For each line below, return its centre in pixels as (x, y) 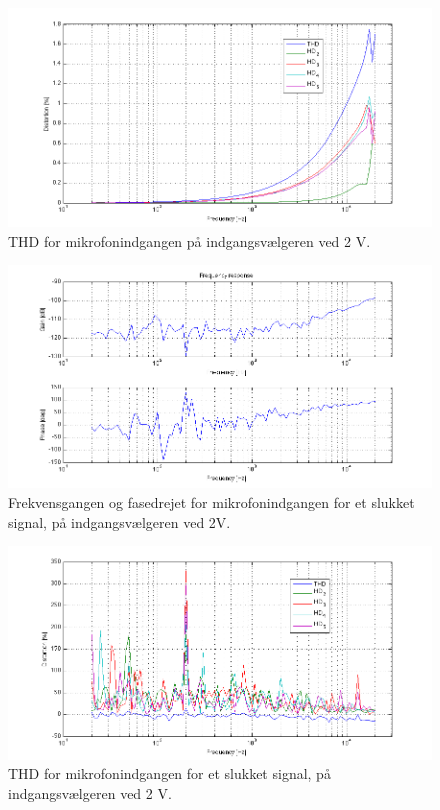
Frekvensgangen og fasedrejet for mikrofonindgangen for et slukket (211, 502)
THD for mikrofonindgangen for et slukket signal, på (169, 773)
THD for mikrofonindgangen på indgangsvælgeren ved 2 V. (189, 240)
